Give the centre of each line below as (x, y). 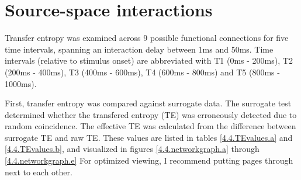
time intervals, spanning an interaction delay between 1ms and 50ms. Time (139, 49)
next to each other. (39, 172)
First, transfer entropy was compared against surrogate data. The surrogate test (148, 103)
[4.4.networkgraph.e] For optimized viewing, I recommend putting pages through (149, 160)
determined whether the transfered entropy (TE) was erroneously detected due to (151, 114)
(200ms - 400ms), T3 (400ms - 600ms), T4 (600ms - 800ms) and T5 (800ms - (142, 72)
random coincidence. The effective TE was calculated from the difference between (150, 126)
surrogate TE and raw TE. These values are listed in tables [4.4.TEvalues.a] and (149, 137)
